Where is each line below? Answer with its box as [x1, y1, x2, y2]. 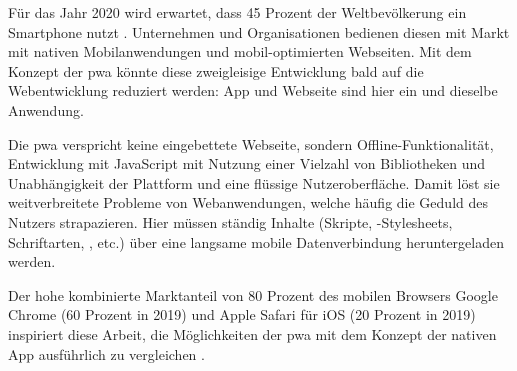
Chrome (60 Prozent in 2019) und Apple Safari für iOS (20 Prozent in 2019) [8, 304, 476, 325]
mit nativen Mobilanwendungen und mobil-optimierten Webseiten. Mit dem [8, 41, 472, 62]
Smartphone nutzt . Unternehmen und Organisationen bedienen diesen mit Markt [8, 21, 510, 42]
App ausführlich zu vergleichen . [8, 343, 205, 364]
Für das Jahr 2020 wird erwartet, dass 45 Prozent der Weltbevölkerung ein [8, 2, 467, 22]
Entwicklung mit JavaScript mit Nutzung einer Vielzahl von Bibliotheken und [8, 153, 486, 174]
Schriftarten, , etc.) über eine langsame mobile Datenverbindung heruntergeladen [8, 231, 504, 252]
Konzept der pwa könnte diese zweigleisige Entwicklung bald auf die [8, 60, 424, 81]
